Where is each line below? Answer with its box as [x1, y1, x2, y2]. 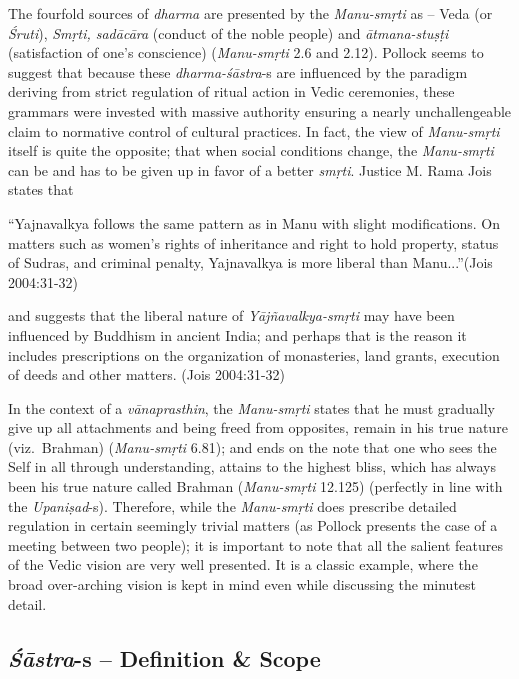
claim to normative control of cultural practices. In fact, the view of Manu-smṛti [8, 120, 500, 141]
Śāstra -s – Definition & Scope [8, 642, 321, 673]
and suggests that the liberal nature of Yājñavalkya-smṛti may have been [8, 305, 455, 326]
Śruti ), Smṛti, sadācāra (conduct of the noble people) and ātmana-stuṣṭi [8, 22, 449, 43]
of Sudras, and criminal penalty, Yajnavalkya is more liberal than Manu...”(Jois [8, 252, 493, 273]
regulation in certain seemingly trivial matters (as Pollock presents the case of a [8, 515, 498, 536]
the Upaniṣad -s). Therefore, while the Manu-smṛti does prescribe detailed [8, 495, 457, 516]
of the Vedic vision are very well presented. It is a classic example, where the [8, 554, 478, 575]
